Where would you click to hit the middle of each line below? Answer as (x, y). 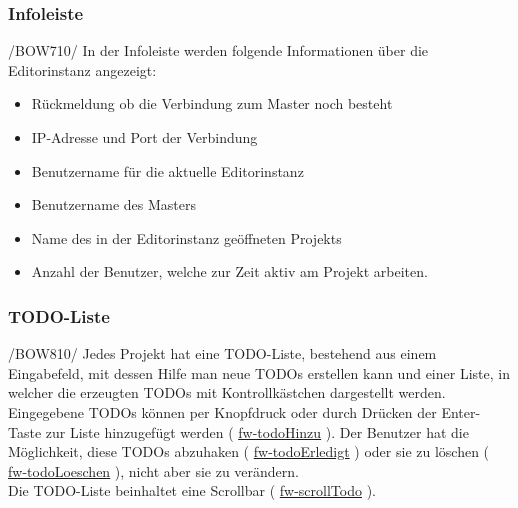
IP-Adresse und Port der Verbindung (144, 137)
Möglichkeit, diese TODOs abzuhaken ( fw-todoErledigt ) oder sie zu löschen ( (249, 451)
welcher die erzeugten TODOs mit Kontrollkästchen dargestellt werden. (227, 392)
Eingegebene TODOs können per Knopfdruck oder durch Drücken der (222, 411)
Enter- (461, 411)
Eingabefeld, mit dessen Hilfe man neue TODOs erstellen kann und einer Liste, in (259, 372)
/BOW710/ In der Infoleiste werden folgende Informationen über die (218, 50)
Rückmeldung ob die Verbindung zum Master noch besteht (212, 103)
